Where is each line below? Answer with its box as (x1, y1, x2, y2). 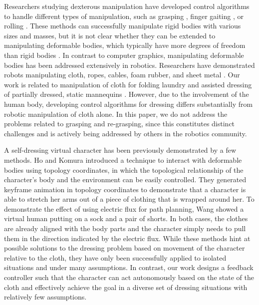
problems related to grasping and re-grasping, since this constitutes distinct (4, 118, 235, 129)
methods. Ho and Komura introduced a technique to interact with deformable (4, 154, 242, 165)
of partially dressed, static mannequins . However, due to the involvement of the (4, 89, 249, 99)
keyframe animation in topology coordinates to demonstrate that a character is (4, 184, 246, 194)
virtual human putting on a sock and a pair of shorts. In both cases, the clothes (4, 213, 248, 224)
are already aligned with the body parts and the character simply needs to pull (4, 223, 246, 234)
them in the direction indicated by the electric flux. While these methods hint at (4, 233, 251, 243)
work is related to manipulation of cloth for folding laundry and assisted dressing (4, 79, 252, 89)
